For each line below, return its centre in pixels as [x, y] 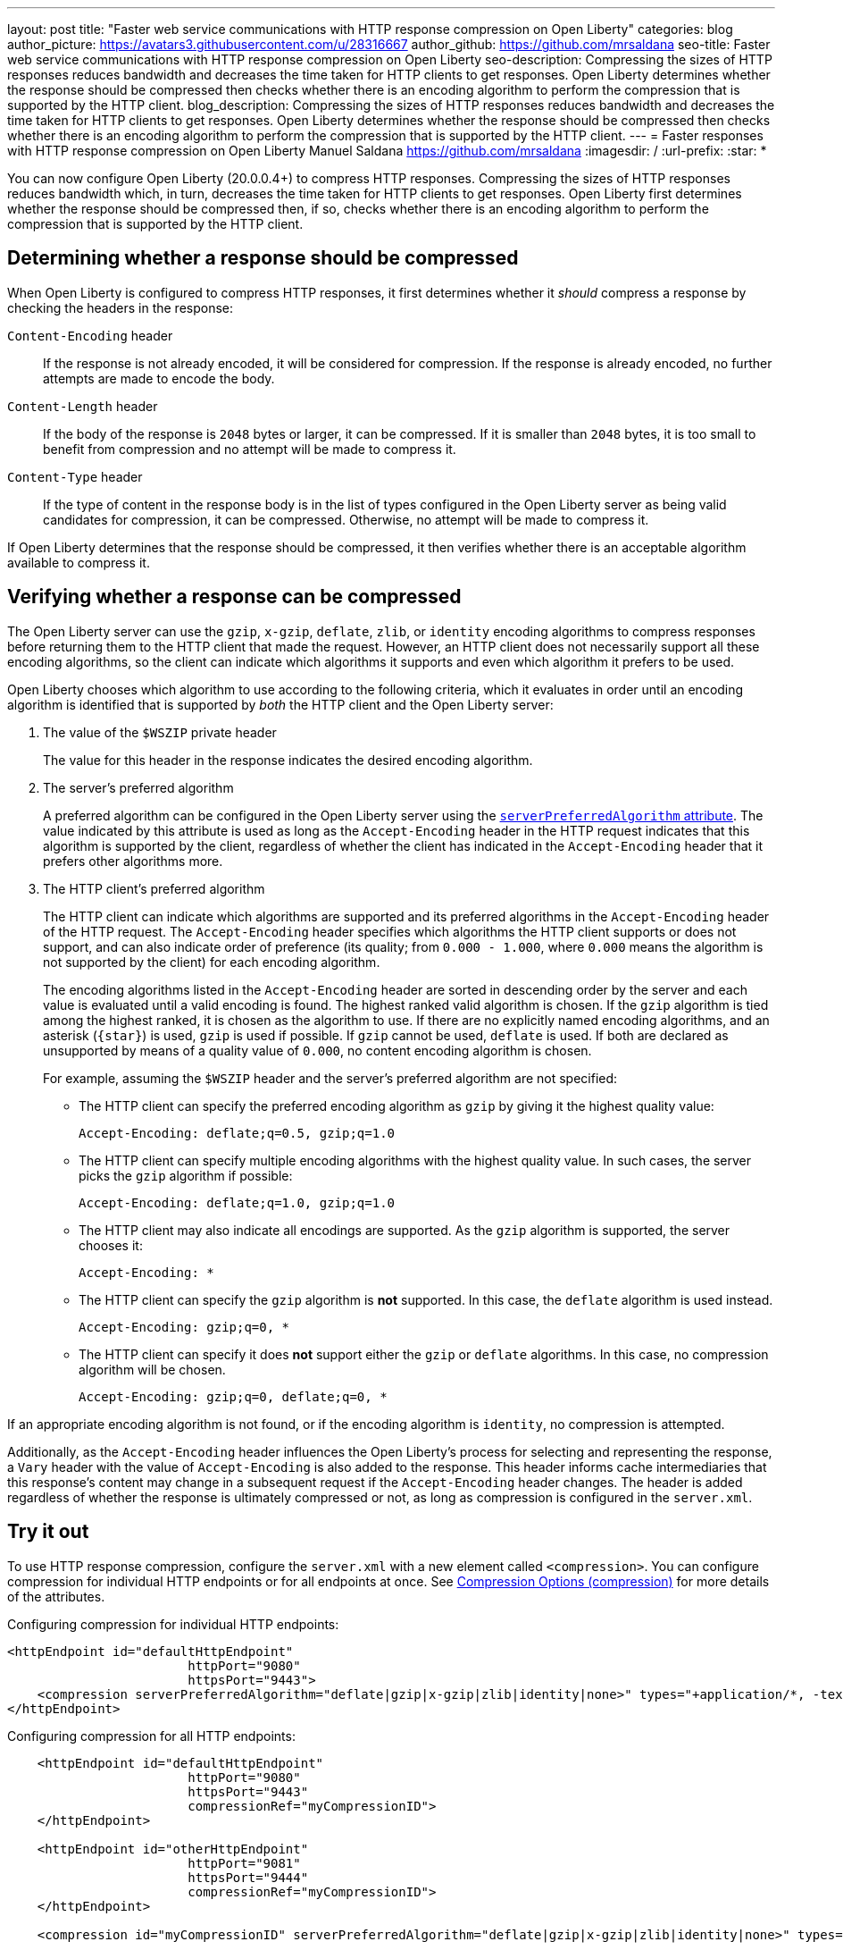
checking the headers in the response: [121, 307]
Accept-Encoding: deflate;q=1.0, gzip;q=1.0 [237, 1202]
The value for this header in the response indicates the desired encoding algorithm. [288, 760]
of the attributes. [56, 1596]
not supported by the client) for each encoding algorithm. [212, 962]
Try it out [48, 1532]
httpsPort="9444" [248, 1877]
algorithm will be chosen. [152, 1369]
